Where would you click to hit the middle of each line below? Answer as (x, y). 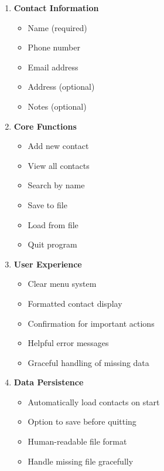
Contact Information (56, 8)
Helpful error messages (68, 343)
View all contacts (59, 165)
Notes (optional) (57, 106)
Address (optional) (61, 87)
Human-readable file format (77, 441)
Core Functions (45, 126)
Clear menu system (62, 284)
